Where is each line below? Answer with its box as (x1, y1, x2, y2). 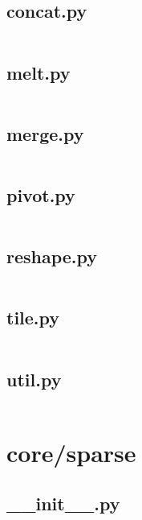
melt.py (6, 60, 71, 85)
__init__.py (6, 491, 120, 516)
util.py (6, 366, 62, 391)
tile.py (6, 305, 60, 330)
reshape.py (6, 244, 98, 269)
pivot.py (6, 183, 75, 207)
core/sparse (6, 435, 136, 468)
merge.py (6, 121, 84, 146)
